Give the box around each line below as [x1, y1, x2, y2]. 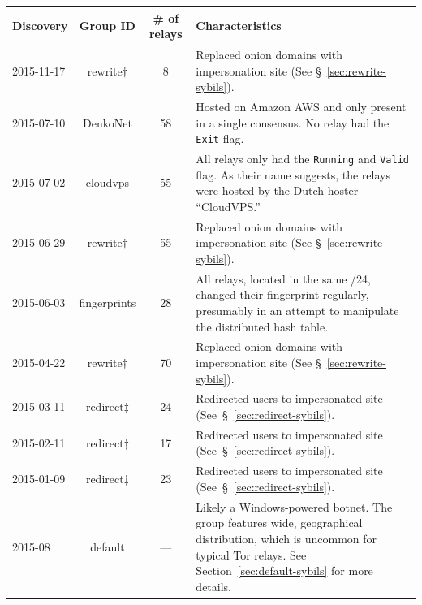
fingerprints [79, 294, 136, 311]
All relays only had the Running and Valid [196, 150, 409, 167]
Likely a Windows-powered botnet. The [196, 498, 393, 515]
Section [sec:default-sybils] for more [196, 562, 373, 579]
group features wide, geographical [196, 514, 363, 531]
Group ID [79, 17, 136, 34]
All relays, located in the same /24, [196, 270, 371, 287]
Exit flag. [196, 130, 244, 147]
